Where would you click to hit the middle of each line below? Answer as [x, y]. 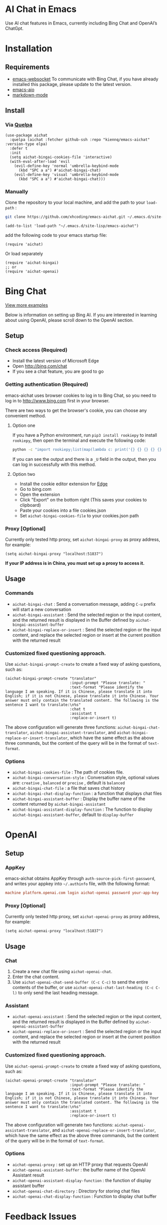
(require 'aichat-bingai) [32, 263]
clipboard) [30, 505]
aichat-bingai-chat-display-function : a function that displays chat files [87, 794]
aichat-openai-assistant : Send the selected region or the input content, [87, 1017]
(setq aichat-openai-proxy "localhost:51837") [54, 931]
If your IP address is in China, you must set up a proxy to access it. [75, 563]
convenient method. [26, 415]
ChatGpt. [14, 28]
